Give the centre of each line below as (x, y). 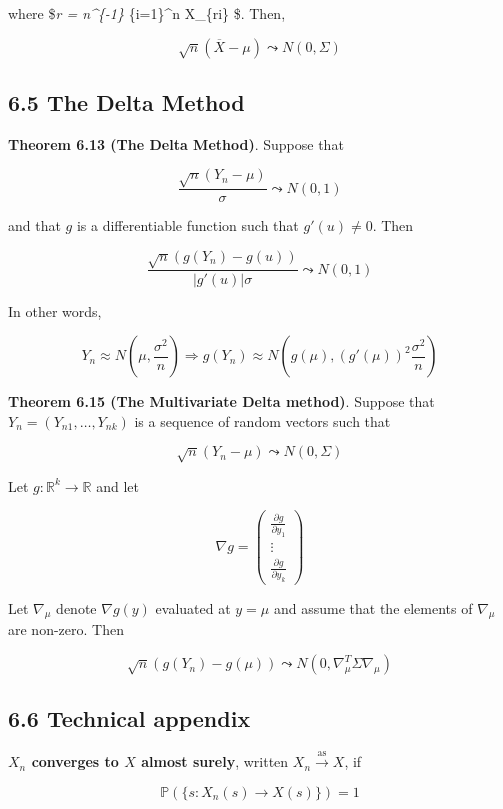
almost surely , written (215, 761)
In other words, (55, 310)
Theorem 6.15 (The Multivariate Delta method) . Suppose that (221, 401)
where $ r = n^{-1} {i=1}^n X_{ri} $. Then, (147, 13)
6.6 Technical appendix (129, 718)
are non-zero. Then (66, 629)
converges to (75, 761)
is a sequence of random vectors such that (262, 420)
